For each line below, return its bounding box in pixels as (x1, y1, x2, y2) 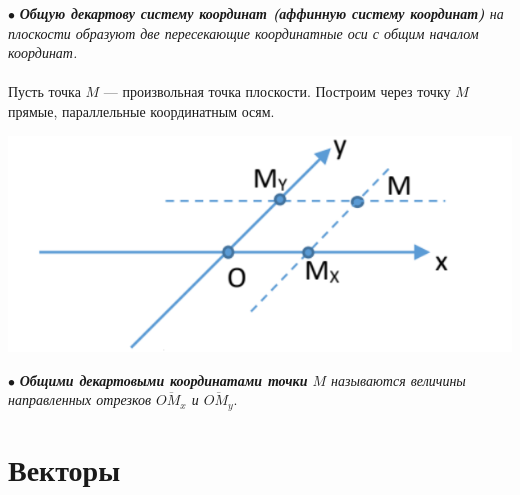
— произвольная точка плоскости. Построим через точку (103, 81, 451, 102)
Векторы (8, 448, 121, 489)
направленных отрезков (8, 389, 151, 410)
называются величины (331, 369, 466, 390)
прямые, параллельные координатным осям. (8, 100, 275, 121)
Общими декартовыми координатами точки (19, 369, 308, 390)
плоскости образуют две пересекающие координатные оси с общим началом (8, 22, 479, 43)
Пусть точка (8, 81, 81, 102)
